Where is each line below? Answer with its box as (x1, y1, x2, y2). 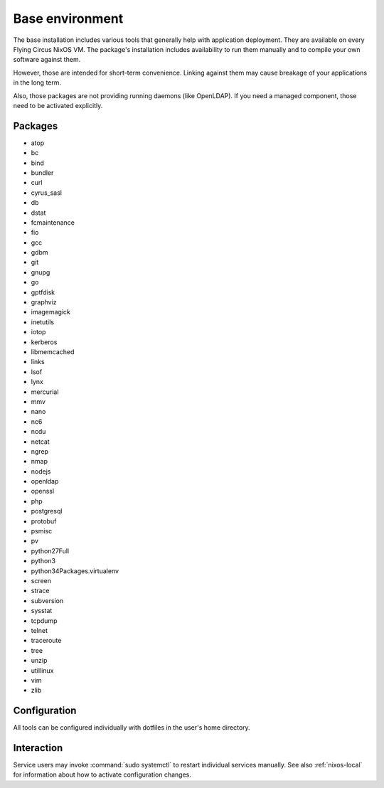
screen (31, 576, 52, 585)
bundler (31, 168, 54, 177)
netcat (31, 437, 50, 446)
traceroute (31, 637, 62, 645)
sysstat (31, 607, 53, 615)
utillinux (31, 666, 54, 675)
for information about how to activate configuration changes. (13, 770, 192, 779)
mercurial (31, 388, 59, 396)
